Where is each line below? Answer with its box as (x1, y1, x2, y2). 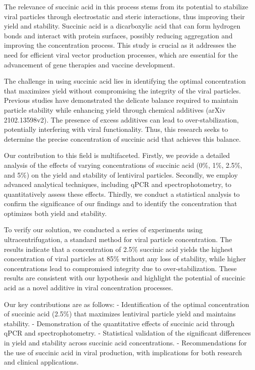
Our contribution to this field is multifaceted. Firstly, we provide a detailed (4, 150, 230, 160)
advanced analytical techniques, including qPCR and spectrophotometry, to (4, 179, 231, 189)
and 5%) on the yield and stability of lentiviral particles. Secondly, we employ (4, 169, 238, 180)
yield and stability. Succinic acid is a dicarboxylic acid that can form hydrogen (4, 21, 241, 31)
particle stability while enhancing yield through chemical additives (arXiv (4, 104, 226, 115)
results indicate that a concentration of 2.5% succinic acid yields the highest (4, 244, 233, 254)
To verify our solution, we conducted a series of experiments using (4, 224, 203, 235)
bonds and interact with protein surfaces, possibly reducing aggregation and (4, 30, 233, 40)
